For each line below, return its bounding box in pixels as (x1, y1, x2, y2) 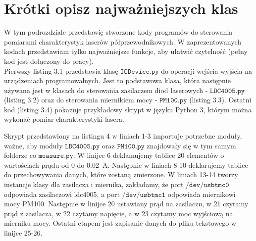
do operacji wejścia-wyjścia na (161, 65, 252, 76)
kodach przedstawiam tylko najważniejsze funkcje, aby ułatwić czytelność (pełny (4, 46, 248, 56)
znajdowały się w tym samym (147, 140, 236, 150)
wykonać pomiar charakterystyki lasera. (4, 114, 124, 124)
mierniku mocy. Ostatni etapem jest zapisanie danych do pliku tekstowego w (4, 218, 236, 228)
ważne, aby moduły (4, 140, 63, 150)
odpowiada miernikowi (167, 189, 236, 199)
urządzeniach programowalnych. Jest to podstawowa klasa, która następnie (4, 75, 231, 86)
